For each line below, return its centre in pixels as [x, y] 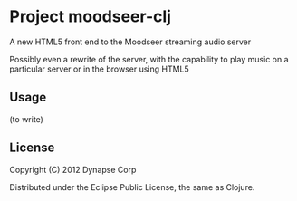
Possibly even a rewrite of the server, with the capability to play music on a [149, 59]
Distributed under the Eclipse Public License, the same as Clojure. [132, 187]
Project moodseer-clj [91, 17]
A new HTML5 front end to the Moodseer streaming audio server [130, 42]
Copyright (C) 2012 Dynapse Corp [73, 169]
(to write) [26, 119]
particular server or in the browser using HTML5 [100, 69]
